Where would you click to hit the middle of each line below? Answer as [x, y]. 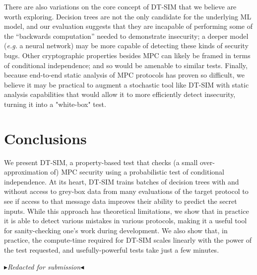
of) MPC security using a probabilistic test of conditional [137, 172]
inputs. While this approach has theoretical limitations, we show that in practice [127, 211]
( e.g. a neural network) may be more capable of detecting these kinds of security [126, 46]
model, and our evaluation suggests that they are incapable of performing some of [128, 26]
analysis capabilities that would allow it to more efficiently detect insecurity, [120, 94]
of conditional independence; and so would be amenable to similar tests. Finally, [126, 65]
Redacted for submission [44, 266]
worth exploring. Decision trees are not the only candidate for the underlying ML [128, 16]
